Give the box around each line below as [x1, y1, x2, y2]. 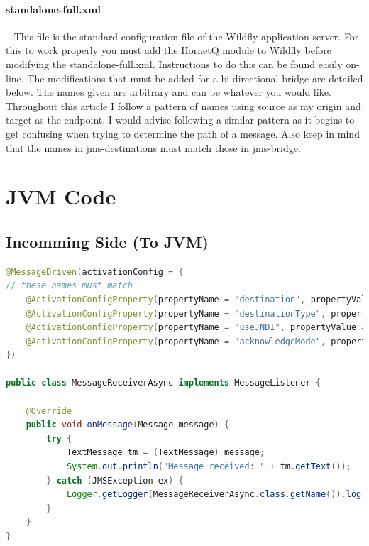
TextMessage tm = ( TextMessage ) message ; [66, 447, 265, 458]
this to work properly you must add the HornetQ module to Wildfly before [6, 43, 331, 58]
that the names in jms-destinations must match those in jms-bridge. [6, 140, 301, 155]
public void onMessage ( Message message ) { [26, 420, 230, 430]
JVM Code [6, 182, 116, 211]
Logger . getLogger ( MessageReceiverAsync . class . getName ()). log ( [66, 489, 367, 500]
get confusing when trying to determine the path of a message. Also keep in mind [6, 126, 360, 141]
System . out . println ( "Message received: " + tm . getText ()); [66, 462, 351, 472]
